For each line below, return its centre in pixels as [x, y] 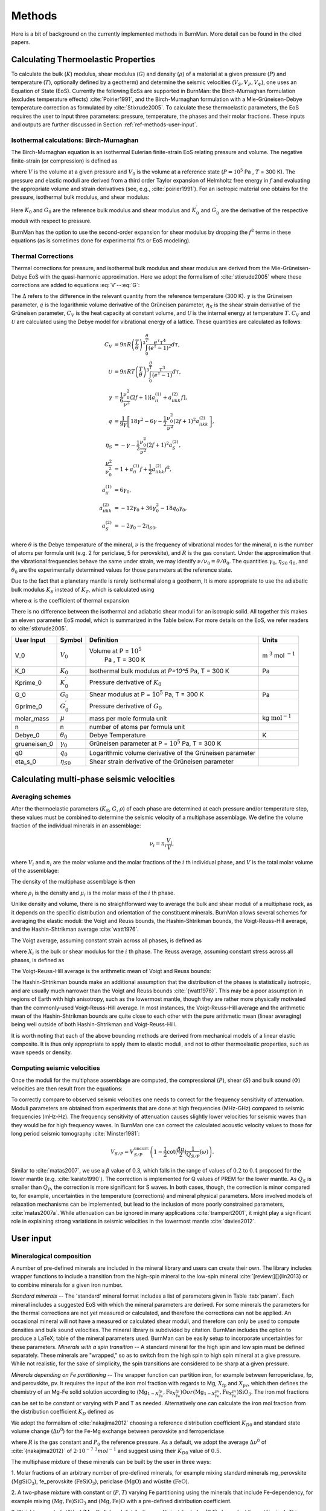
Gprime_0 [28, 707]
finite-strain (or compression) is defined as [64, 161]
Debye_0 [27, 736]
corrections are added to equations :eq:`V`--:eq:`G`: [75, 285]
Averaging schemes [41, 797]
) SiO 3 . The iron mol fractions [273, 1392]
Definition [104, 640]
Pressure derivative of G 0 [126, 707]
